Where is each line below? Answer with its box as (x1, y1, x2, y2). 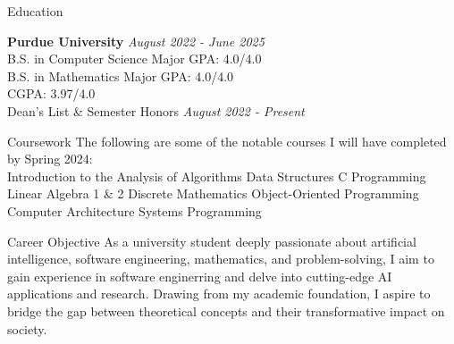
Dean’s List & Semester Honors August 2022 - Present (7, 101, 305, 120)
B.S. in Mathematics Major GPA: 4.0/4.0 (7, 66, 234, 85)
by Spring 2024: (7, 149, 93, 168)
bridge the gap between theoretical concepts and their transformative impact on (7, 301, 445, 320)
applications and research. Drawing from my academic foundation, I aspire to (7, 284, 431, 303)
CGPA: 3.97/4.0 (7, 84, 96, 103)
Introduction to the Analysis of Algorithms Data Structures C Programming (7, 166, 426, 185)
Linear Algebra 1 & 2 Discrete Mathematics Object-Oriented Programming (7, 184, 419, 203)
